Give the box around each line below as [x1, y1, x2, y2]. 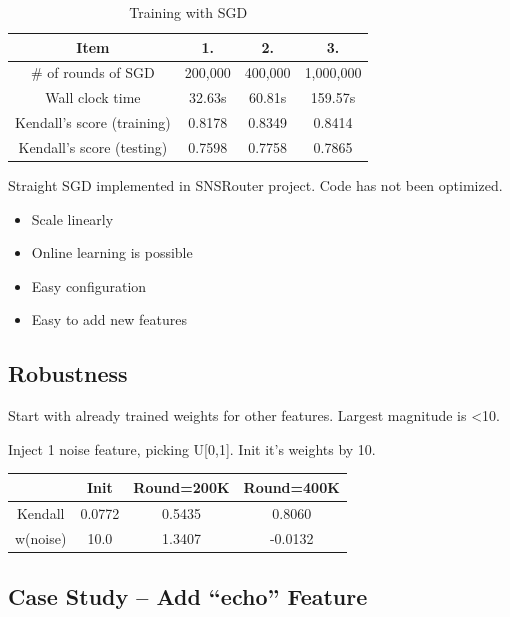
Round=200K [133, 476, 230, 497]
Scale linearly [31, 208, 114, 229]
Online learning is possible [31, 242, 193, 263]
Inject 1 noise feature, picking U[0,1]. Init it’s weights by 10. [8, 438, 376, 459]
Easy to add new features [31, 309, 187, 330]
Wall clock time [45, 87, 141, 108]
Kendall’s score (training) [15, 112, 171, 133]
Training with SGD [129, 2, 248, 22]
